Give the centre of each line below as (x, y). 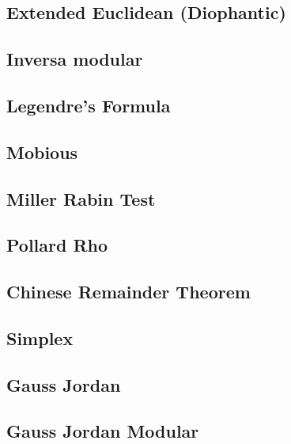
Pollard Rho (57, 245)
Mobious (42, 152)
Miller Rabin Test (81, 198)
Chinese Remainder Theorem (128, 292)
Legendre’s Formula (89, 105)
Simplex (40, 338)
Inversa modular (75, 59)
